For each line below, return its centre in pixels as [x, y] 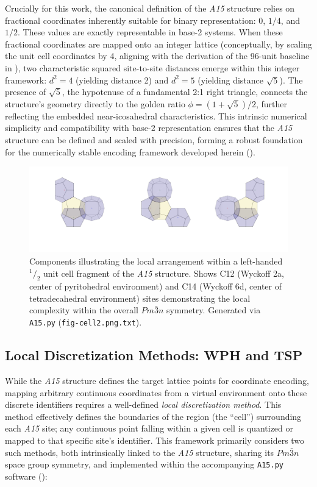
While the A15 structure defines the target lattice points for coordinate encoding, [157, 380]
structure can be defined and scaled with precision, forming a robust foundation [154, 139]
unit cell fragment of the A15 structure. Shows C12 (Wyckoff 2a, [164, 273]
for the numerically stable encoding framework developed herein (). [130, 151]
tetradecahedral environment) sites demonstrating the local [140, 298]
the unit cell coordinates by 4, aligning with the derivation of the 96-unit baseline [157, 56]
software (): [26, 476]
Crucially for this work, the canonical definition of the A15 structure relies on [150, 8]
